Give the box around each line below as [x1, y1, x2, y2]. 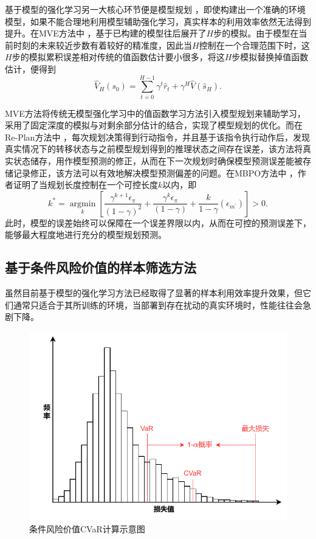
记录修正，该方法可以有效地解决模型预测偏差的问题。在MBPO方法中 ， [13, 166, 298, 179]
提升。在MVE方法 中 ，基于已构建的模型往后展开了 [5, 27, 207, 40]
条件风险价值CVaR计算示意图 [29, 522, 145, 535]
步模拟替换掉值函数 [232, 50, 309, 63]
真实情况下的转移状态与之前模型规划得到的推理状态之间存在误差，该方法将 [5, 142, 303, 155]
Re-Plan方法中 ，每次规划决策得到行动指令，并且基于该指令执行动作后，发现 [5, 130, 311, 143]
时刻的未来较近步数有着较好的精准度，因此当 [13, 38, 192, 51]
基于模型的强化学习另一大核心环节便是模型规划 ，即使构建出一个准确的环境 [5, 3, 306, 15]
